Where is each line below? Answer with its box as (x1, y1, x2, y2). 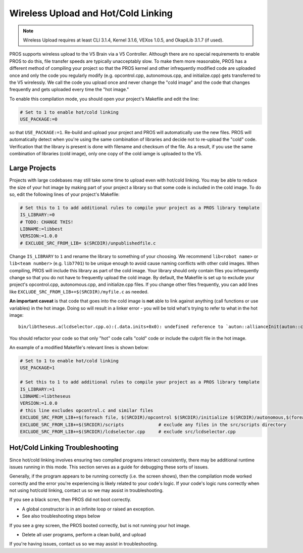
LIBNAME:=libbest (20, 226, 63, 232)
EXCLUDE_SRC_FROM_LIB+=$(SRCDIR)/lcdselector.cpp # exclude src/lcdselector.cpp (20, 429, 236, 435)
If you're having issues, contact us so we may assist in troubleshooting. (9, 541, 158, 547)
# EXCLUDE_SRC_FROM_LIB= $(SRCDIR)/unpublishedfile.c (20, 240, 156, 246)
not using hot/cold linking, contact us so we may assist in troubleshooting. (9, 487, 164, 493)
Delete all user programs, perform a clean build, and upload (22, 532, 146, 538)
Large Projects (9, 164, 57, 173)
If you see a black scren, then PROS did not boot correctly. (9, 496, 131, 503)
